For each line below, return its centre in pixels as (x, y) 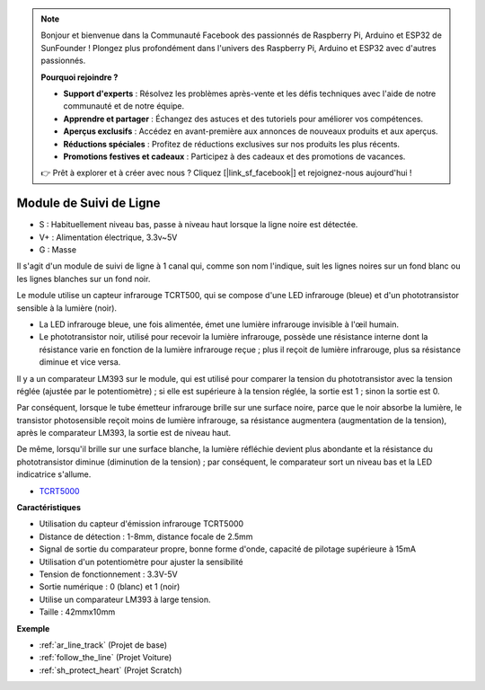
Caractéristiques (48, 508)
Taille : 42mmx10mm (77, 612)
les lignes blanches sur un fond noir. (84, 279)
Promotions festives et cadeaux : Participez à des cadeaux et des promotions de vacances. (234, 156)
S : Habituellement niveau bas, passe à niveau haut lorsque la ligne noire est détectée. (198, 225)
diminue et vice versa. (80, 362)
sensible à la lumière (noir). (66, 308)
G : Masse (57, 249)
